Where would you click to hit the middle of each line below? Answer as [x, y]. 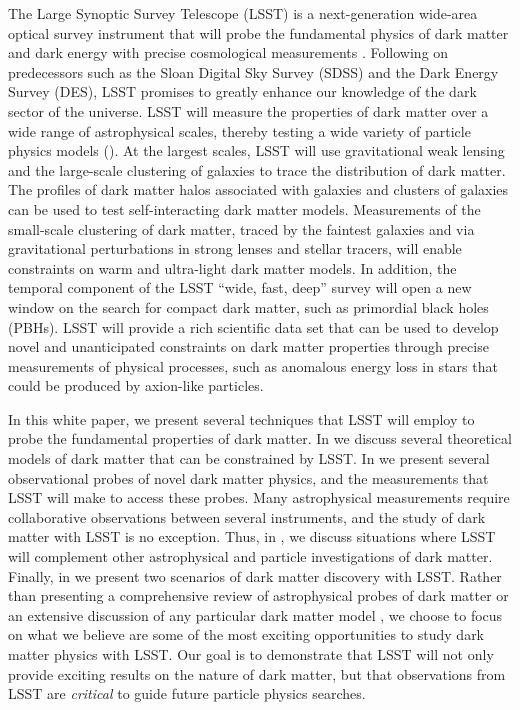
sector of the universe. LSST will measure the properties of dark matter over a [248, 110]
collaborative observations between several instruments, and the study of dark [247, 516]
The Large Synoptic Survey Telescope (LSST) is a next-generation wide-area [243, 13]
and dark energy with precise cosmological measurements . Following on [228, 52]
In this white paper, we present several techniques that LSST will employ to [241, 418]
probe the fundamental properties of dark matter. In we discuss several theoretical [260, 438]
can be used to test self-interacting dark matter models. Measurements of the [244, 208]
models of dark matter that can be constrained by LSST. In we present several [249, 458]
